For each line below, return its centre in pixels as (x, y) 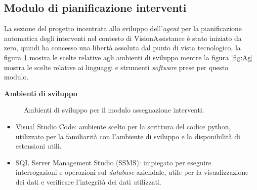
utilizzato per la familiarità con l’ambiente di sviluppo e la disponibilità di (128, 136)
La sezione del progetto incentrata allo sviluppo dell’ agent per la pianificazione (123, 28)
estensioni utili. (39, 146)
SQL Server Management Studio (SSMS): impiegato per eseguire (113, 162)
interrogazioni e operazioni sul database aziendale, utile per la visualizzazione (132, 172)
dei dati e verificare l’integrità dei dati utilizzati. (89, 181)
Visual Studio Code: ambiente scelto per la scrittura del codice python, (123, 126)
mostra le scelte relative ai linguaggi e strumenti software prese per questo (116, 67)
